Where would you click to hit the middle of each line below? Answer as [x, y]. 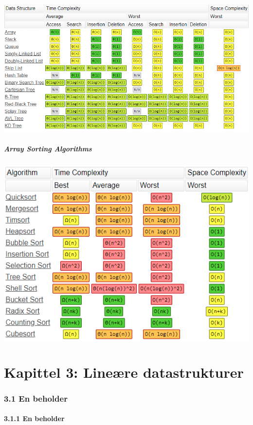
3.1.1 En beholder [34, 418]
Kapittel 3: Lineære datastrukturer [124, 372]
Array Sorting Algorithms [48, 149]
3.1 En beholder [36, 398]
